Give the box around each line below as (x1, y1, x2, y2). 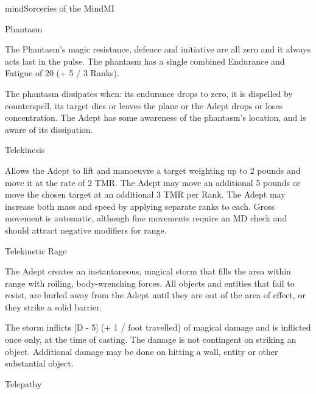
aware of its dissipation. (5, 123, 93, 135)
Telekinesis (5, 143, 45, 156)
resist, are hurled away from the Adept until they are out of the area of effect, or (5, 288, 306, 301)
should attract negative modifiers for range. (5, 223, 167, 236)
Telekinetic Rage (5, 244, 67, 257)
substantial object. (5, 357, 74, 370)
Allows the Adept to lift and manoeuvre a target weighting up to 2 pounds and (5, 163, 301, 176)
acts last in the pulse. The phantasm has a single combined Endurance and (5, 54, 285, 67)
